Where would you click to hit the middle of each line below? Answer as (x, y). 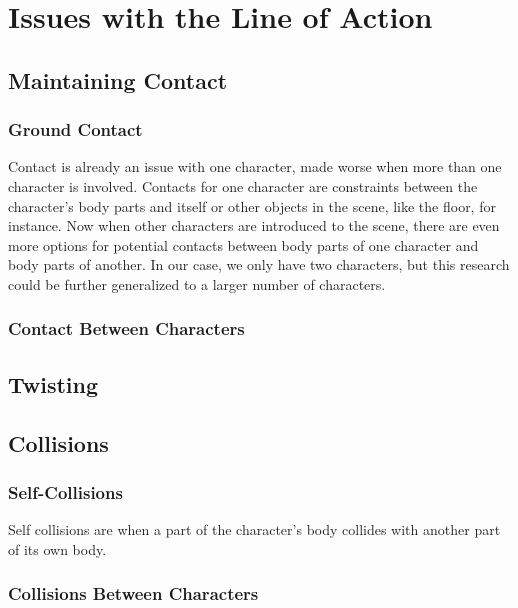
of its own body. (57, 548)
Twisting (53, 383)
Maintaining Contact (118, 79)
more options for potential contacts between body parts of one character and (243, 244)
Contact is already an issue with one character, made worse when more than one (255, 166)
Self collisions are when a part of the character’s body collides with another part (254, 529)
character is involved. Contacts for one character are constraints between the (243, 185)
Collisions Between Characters (133, 593)
